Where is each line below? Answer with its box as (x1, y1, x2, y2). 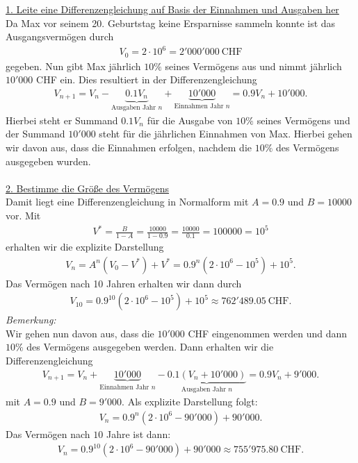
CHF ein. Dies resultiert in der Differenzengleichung (36, 72, 257, 87)
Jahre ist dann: (106, 426, 171, 441)
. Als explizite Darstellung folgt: (122, 394, 258, 409)
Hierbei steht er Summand (6, 112, 118, 127)
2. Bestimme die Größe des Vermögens (6, 180, 170, 195)
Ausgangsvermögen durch (6, 29, 114, 44)
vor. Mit (6, 208, 41, 223)
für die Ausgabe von (147, 112, 233, 127)
